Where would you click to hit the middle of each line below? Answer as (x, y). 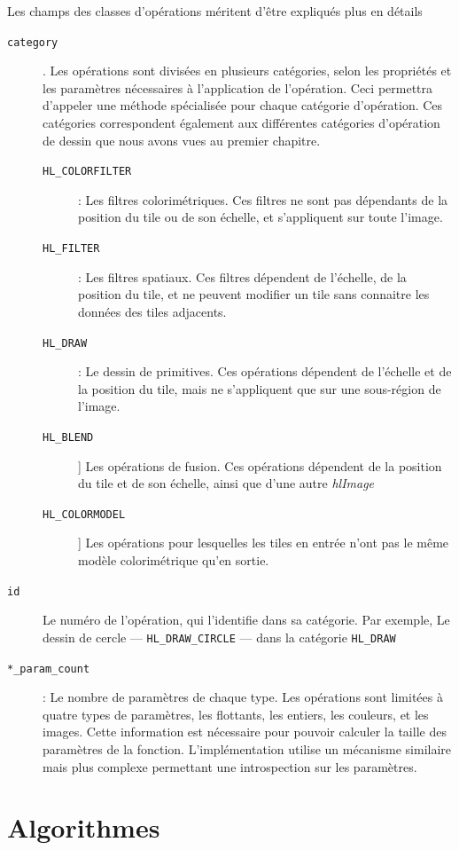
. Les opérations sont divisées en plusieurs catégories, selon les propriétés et (247, 71)
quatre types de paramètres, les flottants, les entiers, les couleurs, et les (236, 714)
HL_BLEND (68, 437)
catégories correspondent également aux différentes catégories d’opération (241, 123)
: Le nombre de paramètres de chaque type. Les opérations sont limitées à (243, 697)
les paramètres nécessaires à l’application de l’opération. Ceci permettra (238, 87)
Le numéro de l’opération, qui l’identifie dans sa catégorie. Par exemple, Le (246, 620)
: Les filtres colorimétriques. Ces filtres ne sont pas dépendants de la (263, 199)
